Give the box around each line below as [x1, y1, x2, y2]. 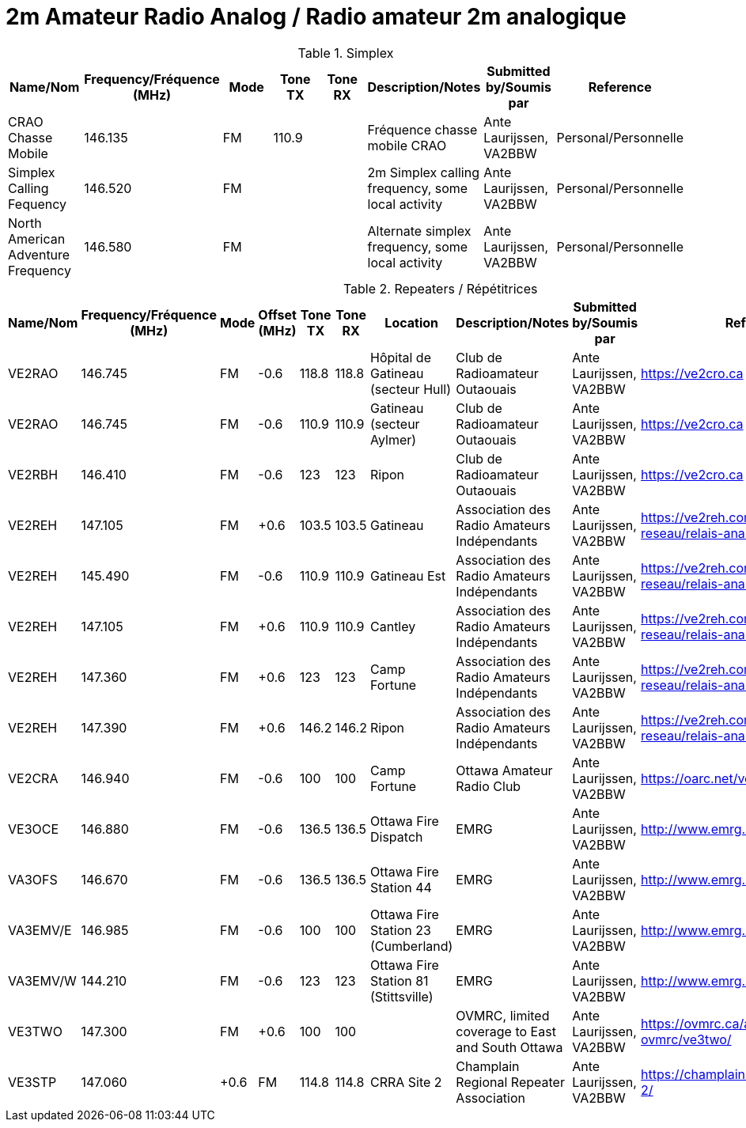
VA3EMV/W [8, 972, 77, 989]
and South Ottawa [456, 1039, 563, 1055]
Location [384, 314, 439, 331]
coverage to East [456, 1023, 556, 1039]
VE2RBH [8, 466, 59, 483]
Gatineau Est [370, 567, 446, 584]
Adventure [8, 246, 70, 263]
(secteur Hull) [370, 380, 452, 397]
